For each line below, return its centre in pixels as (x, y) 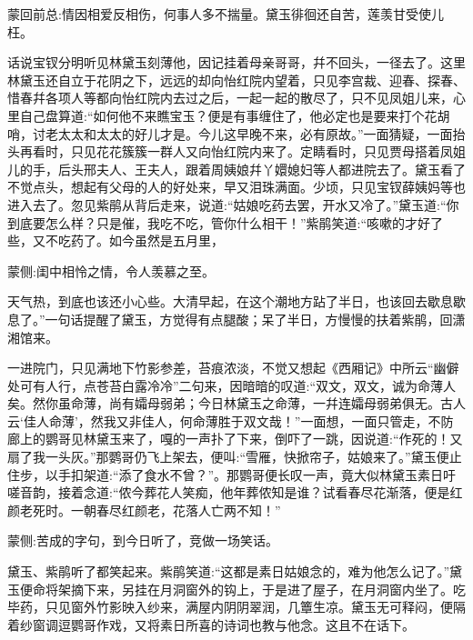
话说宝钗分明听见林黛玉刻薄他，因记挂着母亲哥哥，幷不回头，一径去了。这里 (236, 62)
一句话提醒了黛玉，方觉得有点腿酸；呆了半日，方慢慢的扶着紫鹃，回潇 (255, 319)
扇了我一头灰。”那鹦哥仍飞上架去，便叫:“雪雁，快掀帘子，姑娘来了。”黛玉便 (228, 457)
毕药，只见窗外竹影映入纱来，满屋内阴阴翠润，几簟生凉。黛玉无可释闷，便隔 (236, 607)
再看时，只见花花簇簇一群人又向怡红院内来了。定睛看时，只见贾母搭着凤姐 (242, 151)
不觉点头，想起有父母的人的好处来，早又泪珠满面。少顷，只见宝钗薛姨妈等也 (236, 187)
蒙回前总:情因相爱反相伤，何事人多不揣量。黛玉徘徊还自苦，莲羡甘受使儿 (226, 14)
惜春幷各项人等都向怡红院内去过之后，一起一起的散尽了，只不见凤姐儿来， (230, 98)
